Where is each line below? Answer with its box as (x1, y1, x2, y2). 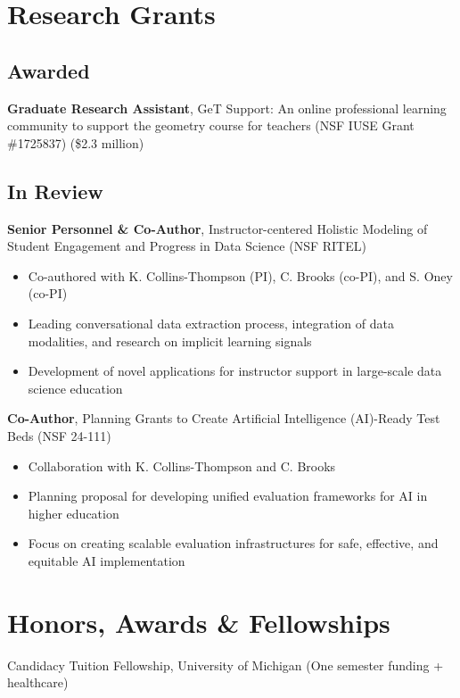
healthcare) (7, 673, 69, 692)
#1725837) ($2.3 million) (7, 133, 144, 152)
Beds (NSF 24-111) (7, 426, 111, 445)
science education (28, 378, 123, 397)
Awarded (7, 56, 90, 84)
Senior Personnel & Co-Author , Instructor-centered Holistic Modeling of (7, 219, 428, 237)
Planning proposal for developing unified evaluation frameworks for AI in (28, 486, 428, 505)
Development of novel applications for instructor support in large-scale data (28, 361, 442, 380)
